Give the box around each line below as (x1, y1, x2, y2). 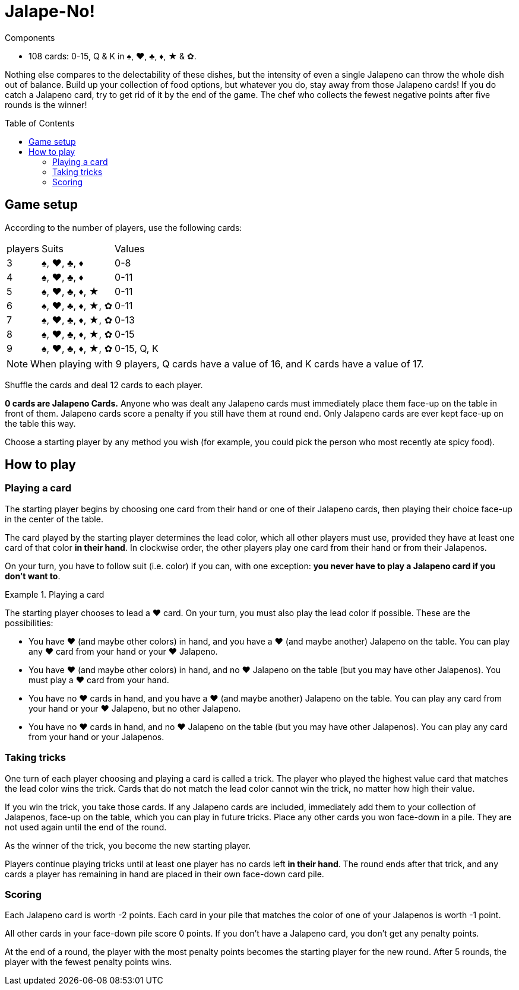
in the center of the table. (5, 513, 103, 524)
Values (115, 242, 145, 255)
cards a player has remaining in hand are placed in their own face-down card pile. (5, 868, 324, 879)
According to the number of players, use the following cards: (5, 222, 242, 233)
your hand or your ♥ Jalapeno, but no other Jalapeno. (29, 703, 241, 713)
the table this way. (5, 418, 76, 429)
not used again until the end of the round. (5, 821, 167, 832)
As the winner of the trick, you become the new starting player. (5, 840, 251, 851)
